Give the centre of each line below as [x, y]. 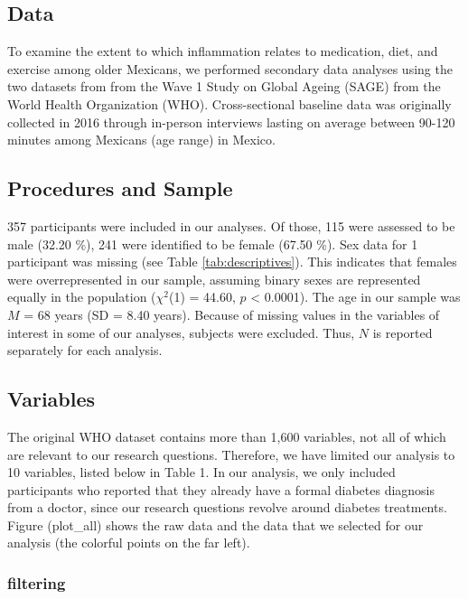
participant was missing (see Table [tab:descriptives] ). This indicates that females [232, 262]
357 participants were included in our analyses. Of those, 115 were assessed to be [231, 225]
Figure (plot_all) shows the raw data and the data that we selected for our [215, 524]
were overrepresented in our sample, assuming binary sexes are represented [214, 279]
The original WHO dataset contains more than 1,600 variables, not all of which [227, 436]
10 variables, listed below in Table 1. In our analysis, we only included [201, 472]
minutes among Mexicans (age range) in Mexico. [141, 140]
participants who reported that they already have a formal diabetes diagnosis [221, 489]
